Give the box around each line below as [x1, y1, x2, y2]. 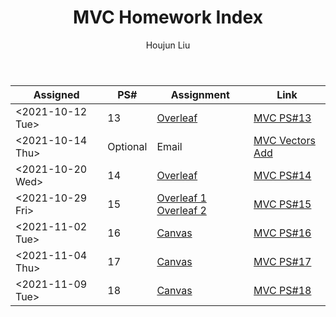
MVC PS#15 [253, 197, 312, 211]
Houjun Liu [145, 39, 191, 51]
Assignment [170, 87, 230, 101]
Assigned [33, 87, 80, 101]
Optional [107, 139, 148, 153]
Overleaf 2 [156, 203, 207, 217]
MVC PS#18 [253, 283, 312, 297]
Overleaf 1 [156, 191, 207, 205]
